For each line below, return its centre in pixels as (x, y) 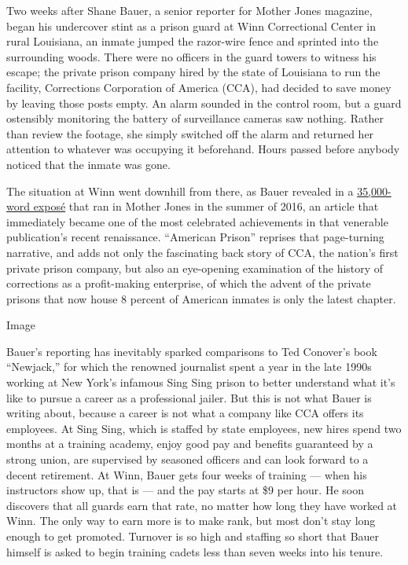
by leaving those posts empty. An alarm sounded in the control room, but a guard (204, 103)
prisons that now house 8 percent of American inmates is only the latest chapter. (201, 298)
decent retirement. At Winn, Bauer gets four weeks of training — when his (187, 474)
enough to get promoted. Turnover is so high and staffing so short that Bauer (193, 536)
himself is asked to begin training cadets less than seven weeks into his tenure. (195, 551)
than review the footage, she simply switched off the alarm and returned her (190, 133)
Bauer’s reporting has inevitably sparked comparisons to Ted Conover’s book (192, 351)
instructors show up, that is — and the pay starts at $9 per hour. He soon (185, 490)
